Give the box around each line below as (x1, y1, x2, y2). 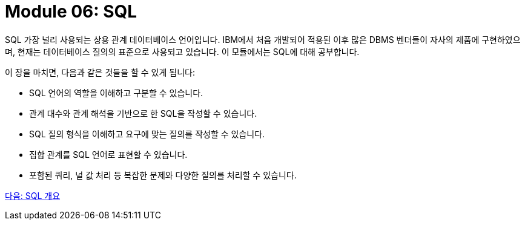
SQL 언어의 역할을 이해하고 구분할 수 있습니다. (29, 87, 203, 98)
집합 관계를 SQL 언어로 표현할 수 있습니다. (29, 149, 188, 160)
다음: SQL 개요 (5, 190, 61, 201)
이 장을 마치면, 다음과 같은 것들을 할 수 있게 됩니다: (5, 67, 195, 77)
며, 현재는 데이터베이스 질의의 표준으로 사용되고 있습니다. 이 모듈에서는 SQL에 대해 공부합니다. (5, 46, 360, 57)
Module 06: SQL (5, 1, 137, 22)
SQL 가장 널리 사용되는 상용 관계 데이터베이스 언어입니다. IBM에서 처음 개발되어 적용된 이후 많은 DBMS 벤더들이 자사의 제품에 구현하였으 (5, 34, 521, 45)
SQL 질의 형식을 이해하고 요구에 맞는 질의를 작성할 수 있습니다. (29, 128, 265, 139)
